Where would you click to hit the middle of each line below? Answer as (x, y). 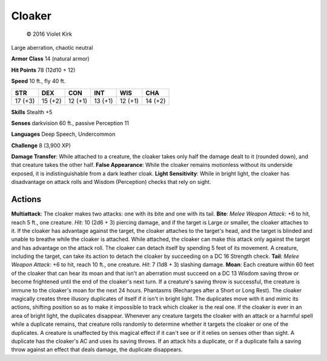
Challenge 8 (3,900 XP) (41, 145)
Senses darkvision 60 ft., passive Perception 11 (70, 123)
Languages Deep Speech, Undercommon (63, 134)
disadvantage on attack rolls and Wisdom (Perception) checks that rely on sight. (111, 182)
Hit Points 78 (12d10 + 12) (43, 70)
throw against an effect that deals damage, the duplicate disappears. (97, 349)
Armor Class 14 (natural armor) (51, 59)
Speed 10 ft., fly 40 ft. (38, 81)
